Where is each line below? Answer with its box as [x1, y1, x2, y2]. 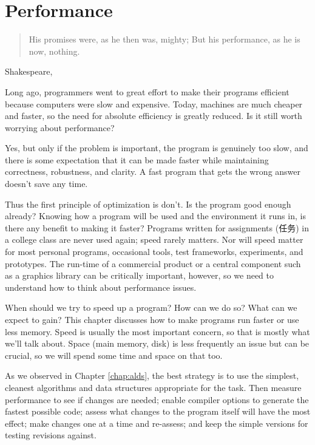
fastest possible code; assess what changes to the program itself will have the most [5, 405, 311, 418]
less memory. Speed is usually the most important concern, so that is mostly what [5, 325, 310, 338]
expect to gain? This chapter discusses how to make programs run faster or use [5, 313, 299, 325]
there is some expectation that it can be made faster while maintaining [5, 153, 269, 166]
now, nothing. [29, 44, 80, 57]
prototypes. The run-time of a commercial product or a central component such [5, 257, 301, 270]
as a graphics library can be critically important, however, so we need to [5, 269, 274, 282]
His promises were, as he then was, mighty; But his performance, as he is [29, 33, 300, 46]
